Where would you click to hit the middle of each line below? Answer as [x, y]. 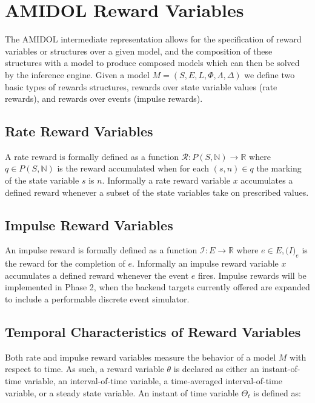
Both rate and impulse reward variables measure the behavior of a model [141, 357]
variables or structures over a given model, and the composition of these [139, 51]
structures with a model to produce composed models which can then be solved [152, 63]
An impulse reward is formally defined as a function [101, 250]
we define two [270, 74]
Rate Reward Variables [79, 131]
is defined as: [277, 392]
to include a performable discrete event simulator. [97, 299]
